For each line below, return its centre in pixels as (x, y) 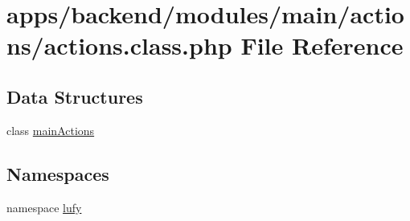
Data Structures (75, 96)
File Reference (322, 45)
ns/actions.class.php (119, 45)
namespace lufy (44, 207)
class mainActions (51, 130)
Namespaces (58, 173)
